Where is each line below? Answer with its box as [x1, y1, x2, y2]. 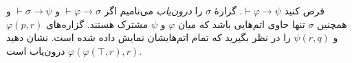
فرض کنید [284, 3, 324, 17]
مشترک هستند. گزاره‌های [45, 16, 148, 31]
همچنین [317, 16, 347, 31]
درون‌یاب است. [6, 43, 142, 58]
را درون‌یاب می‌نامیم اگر [104, 3, 203, 17]
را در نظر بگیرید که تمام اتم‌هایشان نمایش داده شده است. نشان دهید [6, 30, 291, 45]
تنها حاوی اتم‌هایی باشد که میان [177, 16, 305, 31]
